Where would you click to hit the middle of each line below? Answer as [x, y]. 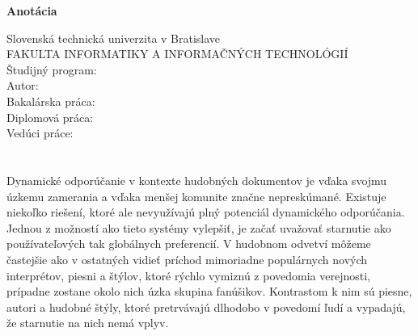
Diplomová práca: [50, 117]
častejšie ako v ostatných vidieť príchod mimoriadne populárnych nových [187, 259]
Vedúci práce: [40, 133]
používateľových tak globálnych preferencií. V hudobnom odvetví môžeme [189, 244]
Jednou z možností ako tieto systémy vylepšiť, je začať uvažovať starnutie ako [199, 227]
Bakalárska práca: [51, 101]
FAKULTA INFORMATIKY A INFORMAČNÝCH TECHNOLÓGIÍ [177, 54]
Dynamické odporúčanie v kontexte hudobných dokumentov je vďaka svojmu [197, 180]
